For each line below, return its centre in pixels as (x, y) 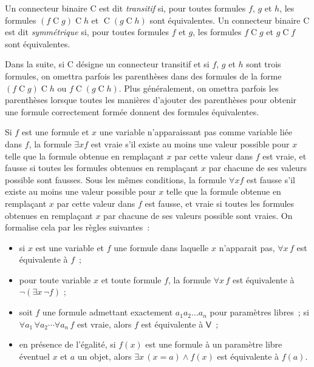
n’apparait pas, (247, 247)
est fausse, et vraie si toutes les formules (220, 203)
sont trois (264, 64)
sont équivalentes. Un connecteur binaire (225, 20)
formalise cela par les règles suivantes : (77, 227)
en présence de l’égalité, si (67, 344)
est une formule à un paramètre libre (214, 344)
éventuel (34, 356)
